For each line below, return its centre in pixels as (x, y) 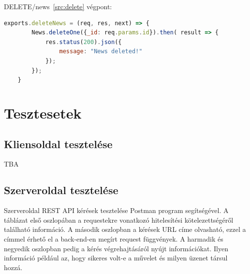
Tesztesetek (43, 113)
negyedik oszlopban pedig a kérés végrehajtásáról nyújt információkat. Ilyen (116, 248)
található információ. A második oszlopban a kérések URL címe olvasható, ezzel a (125, 229)
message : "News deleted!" (101, 52)
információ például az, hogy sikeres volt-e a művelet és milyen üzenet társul (116, 258)
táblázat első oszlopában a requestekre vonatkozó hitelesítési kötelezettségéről (119, 220)
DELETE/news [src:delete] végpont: (58, 6)
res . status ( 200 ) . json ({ (83, 42)
